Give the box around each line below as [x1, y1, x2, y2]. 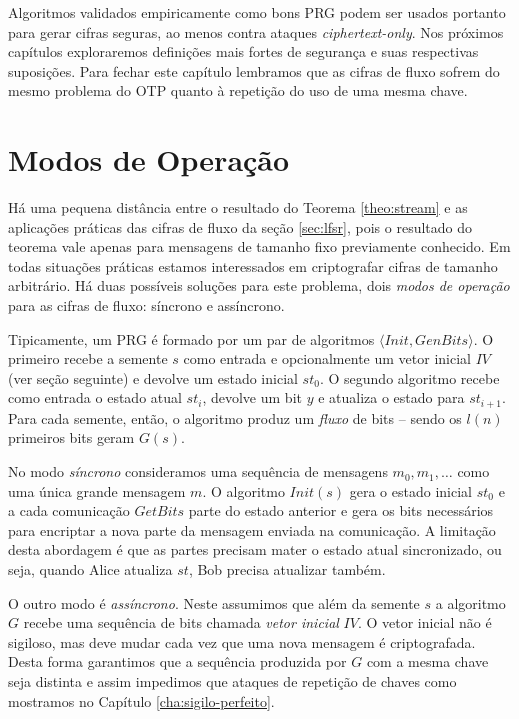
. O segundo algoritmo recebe [319, 367, 500, 388]
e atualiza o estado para [318, 387, 465, 408]
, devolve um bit [202, 387, 302, 408]
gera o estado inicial [349, 480, 472, 501]
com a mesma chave [366, 651, 489, 672]
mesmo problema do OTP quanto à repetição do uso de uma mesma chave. [8, 80, 468, 101]
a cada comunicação [8, 500, 130, 521]
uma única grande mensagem [8, 480, 186, 501]
